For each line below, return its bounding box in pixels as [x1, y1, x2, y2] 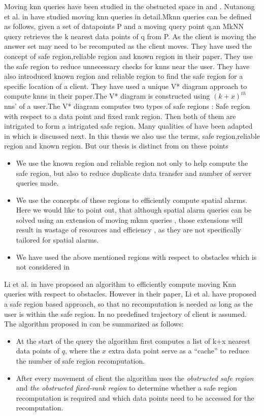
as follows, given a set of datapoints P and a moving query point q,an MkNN [4, 21, 244, 32]
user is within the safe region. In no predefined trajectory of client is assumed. [4, 308, 247, 319]
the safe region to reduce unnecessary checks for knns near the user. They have [4, 61, 250, 71]
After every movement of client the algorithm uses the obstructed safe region [16, 372, 254, 383]
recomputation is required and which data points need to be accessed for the [16, 392, 254, 403]
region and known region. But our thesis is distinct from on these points [4, 140, 228, 151]
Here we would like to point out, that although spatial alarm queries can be [16, 204, 252, 215]
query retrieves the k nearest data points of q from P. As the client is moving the [4, 31, 256, 41]
